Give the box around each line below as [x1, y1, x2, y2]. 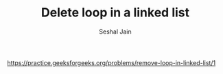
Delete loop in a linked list [40, 5, 190, 21]
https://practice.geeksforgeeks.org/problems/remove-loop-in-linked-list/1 [7, 58, 216, 66]
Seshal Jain [99, 27, 132, 36]
